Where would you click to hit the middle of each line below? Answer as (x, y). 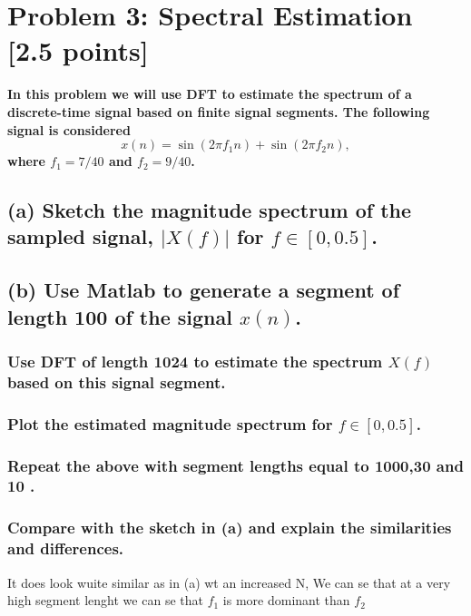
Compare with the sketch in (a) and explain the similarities (230, 528)
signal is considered (69, 129)
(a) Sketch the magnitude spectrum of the (210, 210)
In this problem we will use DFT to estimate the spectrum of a (210, 94)
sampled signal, (80, 236)
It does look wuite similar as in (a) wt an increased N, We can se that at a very (229, 582)
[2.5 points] (78, 50)
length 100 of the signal (120, 316)
